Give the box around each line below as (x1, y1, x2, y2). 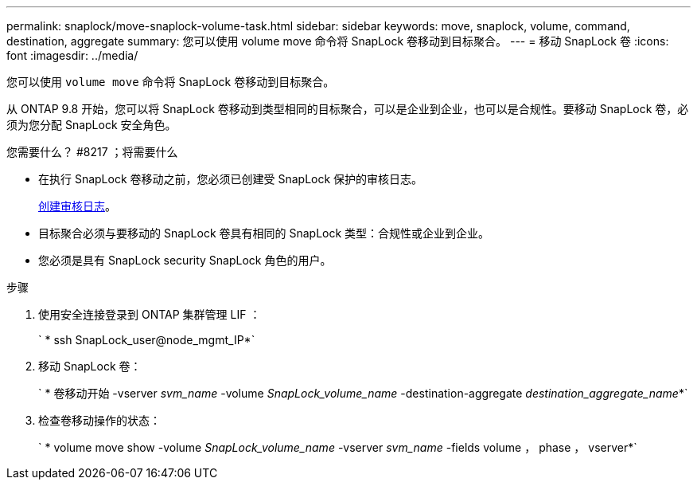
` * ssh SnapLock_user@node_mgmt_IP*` (38, 333, 255, 347)
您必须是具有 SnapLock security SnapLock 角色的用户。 (38, 253, 332, 267)
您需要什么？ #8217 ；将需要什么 (6, 145, 178, 159)
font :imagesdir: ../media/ (6, 49, 138, 62)
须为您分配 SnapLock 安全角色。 (6, 118, 177, 131)
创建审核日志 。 (38, 199, 116, 213)
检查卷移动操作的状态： (38, 413, 161, 427)
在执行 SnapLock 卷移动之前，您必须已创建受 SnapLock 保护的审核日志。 (38, 172, 423, 186)
